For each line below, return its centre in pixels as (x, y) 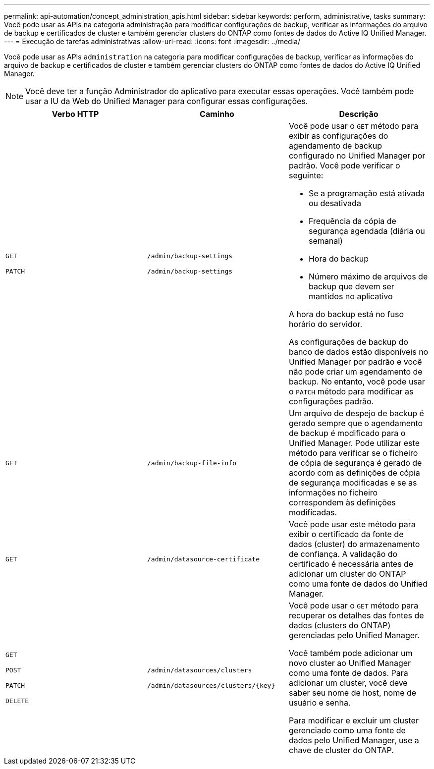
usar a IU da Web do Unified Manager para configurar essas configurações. (167, 101)
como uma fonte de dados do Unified (358, 584)
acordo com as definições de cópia (354, 473)
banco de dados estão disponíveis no (358, 352)
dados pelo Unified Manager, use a (354, 740)
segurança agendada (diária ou (367, 231)
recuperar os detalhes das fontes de (356, 615)
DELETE (17, 701)
